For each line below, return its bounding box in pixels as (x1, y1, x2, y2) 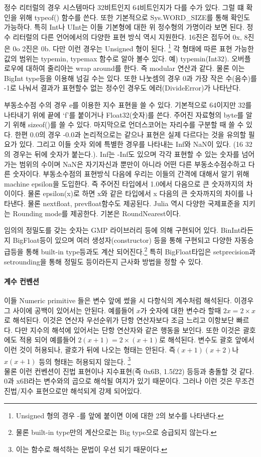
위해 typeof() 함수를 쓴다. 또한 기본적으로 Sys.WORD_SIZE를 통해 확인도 (19, 12, 250, 22)
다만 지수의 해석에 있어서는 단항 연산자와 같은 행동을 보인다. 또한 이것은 (15, 324, 241, 335)
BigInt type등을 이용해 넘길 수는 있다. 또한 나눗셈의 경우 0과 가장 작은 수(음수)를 (4, 72, 257, 83)
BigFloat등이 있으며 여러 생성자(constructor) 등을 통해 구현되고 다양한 (13, 234, 232, 245)
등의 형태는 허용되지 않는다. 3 (39, 354, 131, 367)
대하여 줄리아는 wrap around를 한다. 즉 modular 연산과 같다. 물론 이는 (26, 63, 245, 73)
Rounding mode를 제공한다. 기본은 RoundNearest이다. (13, 208, 181, 218)
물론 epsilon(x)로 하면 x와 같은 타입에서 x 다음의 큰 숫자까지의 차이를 (28, 188, 244, 199)
